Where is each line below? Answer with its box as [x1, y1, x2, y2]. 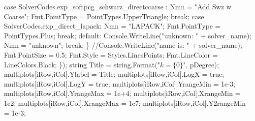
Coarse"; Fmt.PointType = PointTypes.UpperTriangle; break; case [4, 11, 204, 21]
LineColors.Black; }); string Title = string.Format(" [4, 59, 160, 69]
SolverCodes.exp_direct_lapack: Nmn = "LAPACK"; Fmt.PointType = [4, 21, 221, 31]
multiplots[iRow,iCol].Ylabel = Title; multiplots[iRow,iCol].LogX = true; [4, 69, 224, 79]
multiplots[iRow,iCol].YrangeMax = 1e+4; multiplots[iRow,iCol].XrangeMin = [4, 88, 241, 98]
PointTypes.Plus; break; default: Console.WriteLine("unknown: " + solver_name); [4, 30, 252, 40]
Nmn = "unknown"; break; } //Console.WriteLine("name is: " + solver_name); [4, 40, 242, 50]
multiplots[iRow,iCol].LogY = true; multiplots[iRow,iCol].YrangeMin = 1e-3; [4, 78, 235, 89]
